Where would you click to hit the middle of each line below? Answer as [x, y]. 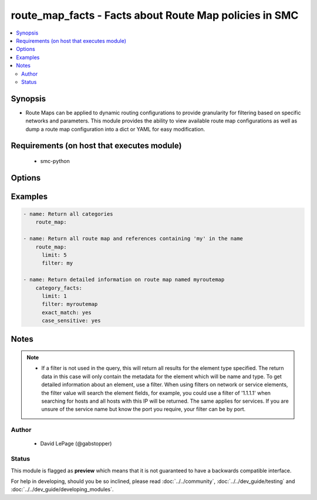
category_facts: [59, 288]
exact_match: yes [67, 312]
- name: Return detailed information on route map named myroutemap [124, 280]
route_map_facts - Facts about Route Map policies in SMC [155, 15]
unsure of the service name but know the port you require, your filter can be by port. [144, 409]
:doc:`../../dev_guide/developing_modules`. [62, 489]
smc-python [55, 161]
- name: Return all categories [68, 214]
